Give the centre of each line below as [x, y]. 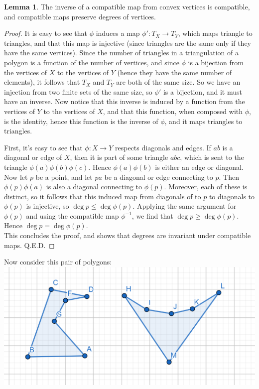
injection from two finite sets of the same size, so [78, 91]
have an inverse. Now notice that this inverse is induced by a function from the [125, 101]
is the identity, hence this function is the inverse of [81, 121]
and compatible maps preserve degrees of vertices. [80, 16]
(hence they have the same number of [175, 72]
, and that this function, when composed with [173, 111]
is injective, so [48, 206]
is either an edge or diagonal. [199, 167]
